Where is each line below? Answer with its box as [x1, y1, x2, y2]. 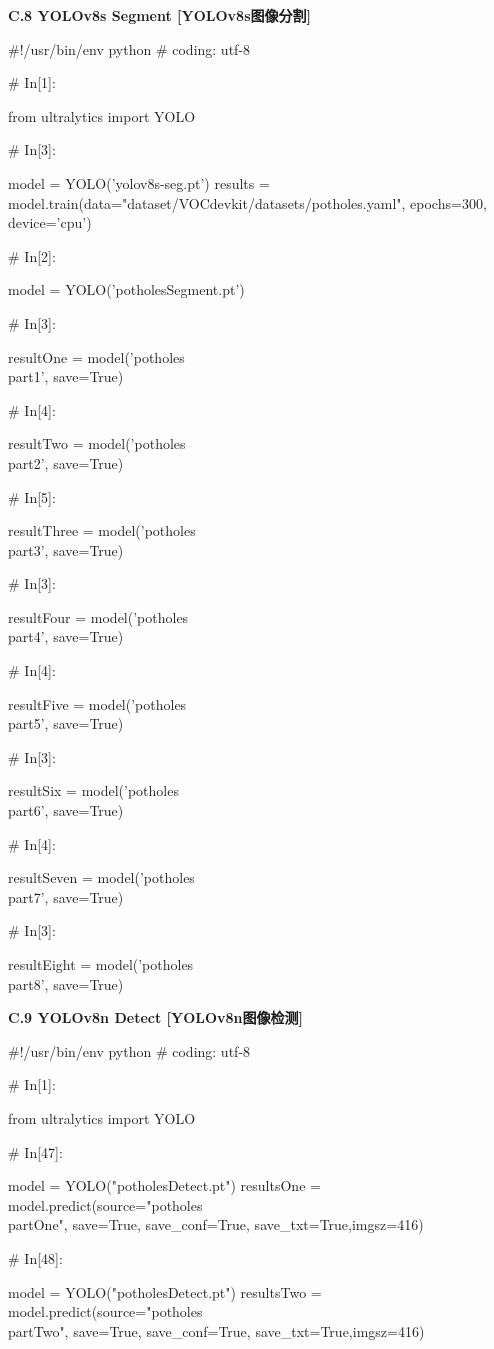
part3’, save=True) [8, 539, 124, 560]
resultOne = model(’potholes [8, 346, 185, 367]
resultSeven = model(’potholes [8, 867, 195, 888]
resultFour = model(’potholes [8, 606, 189, 627]
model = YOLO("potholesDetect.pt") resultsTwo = [8, 1281, 322, 1302]
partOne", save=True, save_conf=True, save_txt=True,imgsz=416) [8, 1214, 424, 1235]
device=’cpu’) [8, 212, 92, 233]
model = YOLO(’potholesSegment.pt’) [8, 279, 245, 300]
